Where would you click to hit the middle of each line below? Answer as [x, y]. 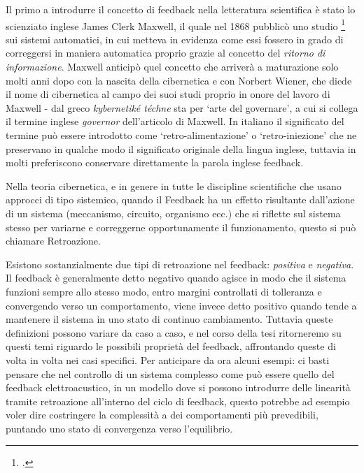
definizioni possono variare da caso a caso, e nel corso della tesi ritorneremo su [174, 332]
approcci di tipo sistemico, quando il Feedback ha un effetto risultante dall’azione [180, 199]
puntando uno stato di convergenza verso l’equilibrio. [119, 428]
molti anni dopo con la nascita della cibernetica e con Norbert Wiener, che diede [179, 80]
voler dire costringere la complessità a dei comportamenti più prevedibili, [162, 415]
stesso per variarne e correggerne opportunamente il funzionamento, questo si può [181, 227]
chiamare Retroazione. [53, 241]
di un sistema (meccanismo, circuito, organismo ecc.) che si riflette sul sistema [173, 213]
